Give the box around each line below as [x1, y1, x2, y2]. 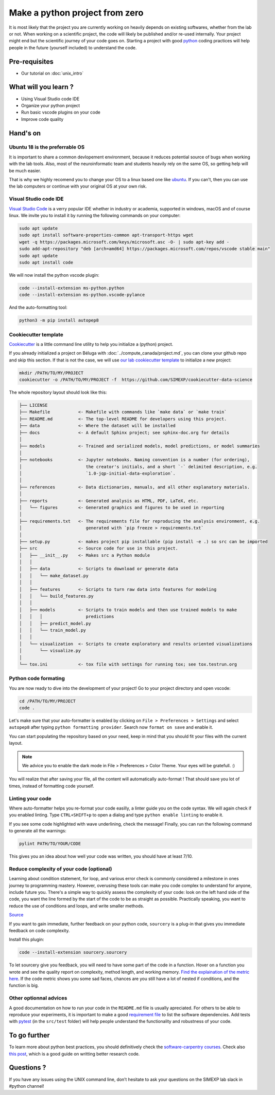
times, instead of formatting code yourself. [9, 783, 94, 789]
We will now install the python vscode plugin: [9, 272, 100, 278]
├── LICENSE [19, 402, 48, 408]
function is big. [9, 982, 39, 988]
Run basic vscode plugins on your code [21, 110, 101, 115]
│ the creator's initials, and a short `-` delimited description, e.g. [19, 464, 258, 470]
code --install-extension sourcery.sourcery [19, 950, 127, 955]
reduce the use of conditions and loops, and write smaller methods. [9, 903, 144, 908]
